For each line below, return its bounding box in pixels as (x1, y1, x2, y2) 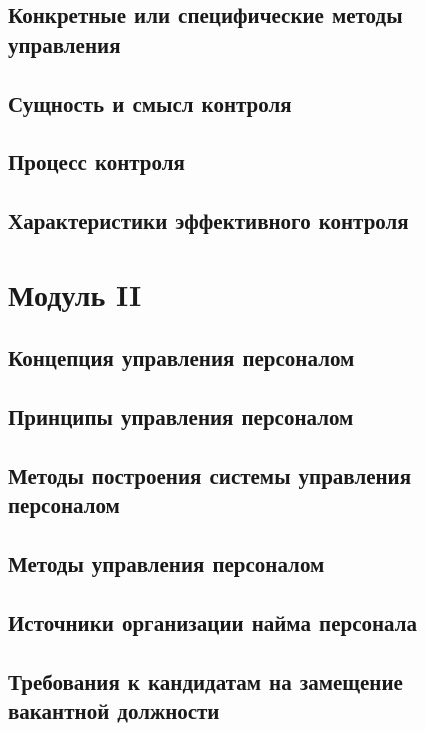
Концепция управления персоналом (8, 342, 355, 373)
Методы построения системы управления (8, 459, 412, 490)
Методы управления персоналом (8, 548, 325, 579)
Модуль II (8, 273, 142, 314)
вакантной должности (8, 694, 220, 725)
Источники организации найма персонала (8, 606, 418, 637)
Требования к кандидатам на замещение (8, 665, 403, 696)
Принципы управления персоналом (8, 401, 354, 432)
